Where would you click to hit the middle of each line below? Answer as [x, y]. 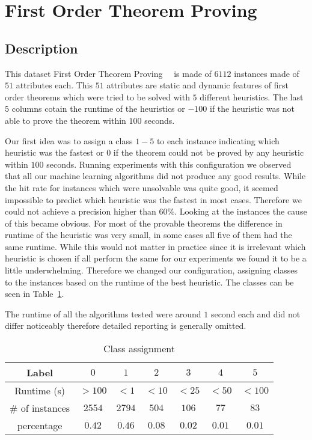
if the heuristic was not [252, 108]
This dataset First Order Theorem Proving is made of [108, 73]
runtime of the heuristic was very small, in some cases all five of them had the [148, 235]
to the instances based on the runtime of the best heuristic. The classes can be [149, 282]
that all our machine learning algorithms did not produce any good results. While [155, 176]
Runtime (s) [40, 391]
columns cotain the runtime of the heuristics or [98, 108]
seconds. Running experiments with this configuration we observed [169, 164]
